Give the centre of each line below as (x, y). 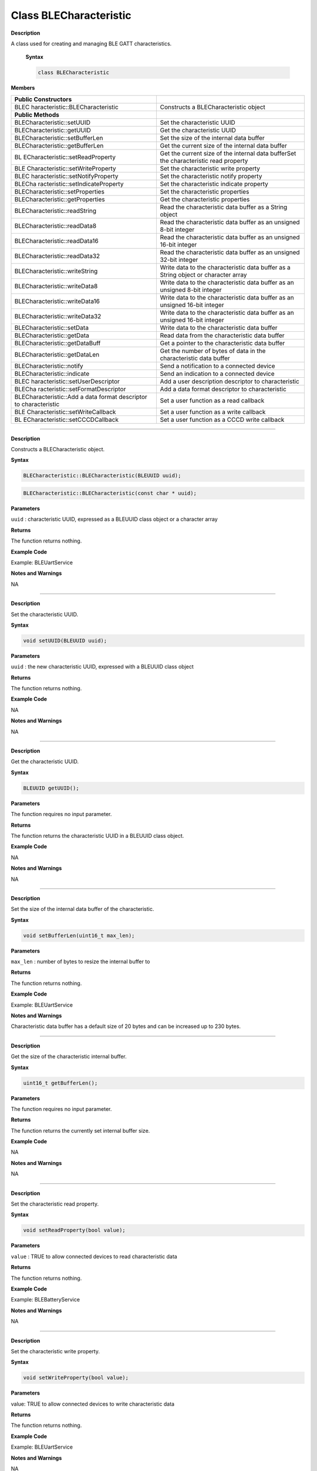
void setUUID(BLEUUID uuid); (65, 640)
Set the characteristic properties (205, 191)
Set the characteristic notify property (211, 176)
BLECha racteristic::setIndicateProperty (69, 184)
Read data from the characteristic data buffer (222, 335)
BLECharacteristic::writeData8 (56, 286)
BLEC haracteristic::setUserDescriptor (67, 381)
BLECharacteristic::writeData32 (58, 316)
